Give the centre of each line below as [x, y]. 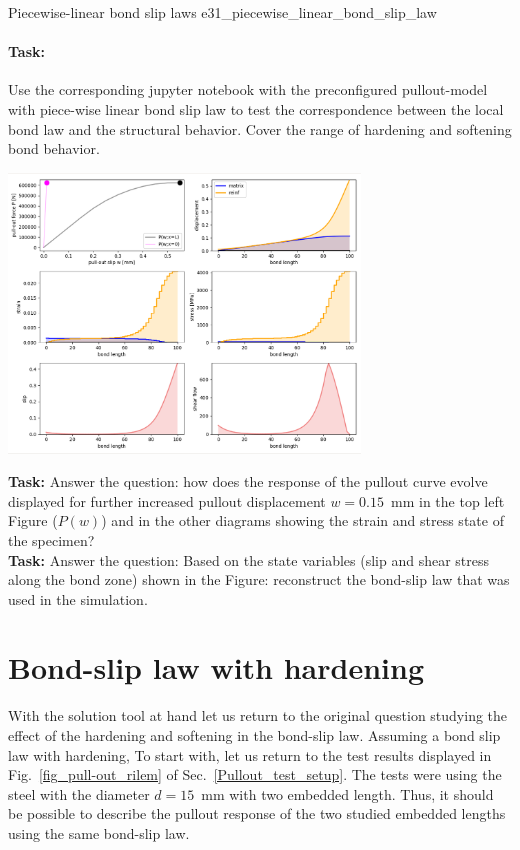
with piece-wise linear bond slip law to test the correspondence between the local [256, 108]
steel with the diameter [79, 793]
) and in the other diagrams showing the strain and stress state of [302, 520]
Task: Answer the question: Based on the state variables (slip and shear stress [249, 559]
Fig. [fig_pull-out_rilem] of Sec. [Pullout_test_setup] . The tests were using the [255, 774]
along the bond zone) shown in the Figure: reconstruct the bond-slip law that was [259, 579]
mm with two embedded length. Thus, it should [347, 793]
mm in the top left [448, 500]
